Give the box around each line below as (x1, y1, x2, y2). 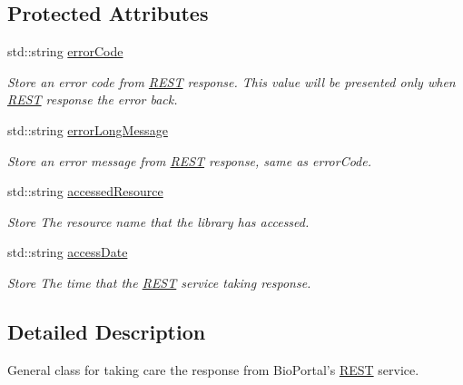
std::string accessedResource (7, 182, 163, 201)
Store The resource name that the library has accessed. (7, 212, 310, 231)
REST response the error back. (7, 90, 178, 109)
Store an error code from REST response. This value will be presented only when (7, 72, 456, 91)
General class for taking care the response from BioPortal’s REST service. (7, 360, 419, 379)
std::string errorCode (7, 42, 123, 61)
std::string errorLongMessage (7, 120, 168, 139)
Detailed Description (7, 317, 206, 345)
